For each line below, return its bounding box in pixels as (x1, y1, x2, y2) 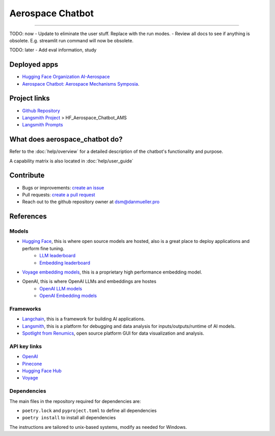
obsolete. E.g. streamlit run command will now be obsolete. (9, 37, 133, 43)
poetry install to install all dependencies (22, 415, 116, 421)
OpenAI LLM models (39, 285, 82, 291)
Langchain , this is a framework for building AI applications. (22, 316, 145, 322)
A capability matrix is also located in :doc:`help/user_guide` (9, 158, 133, 164)
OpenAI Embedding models (39, 293, 97, 299)
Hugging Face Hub (22, 368, 62, 374)
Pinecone (22, 361, 42, 367)
